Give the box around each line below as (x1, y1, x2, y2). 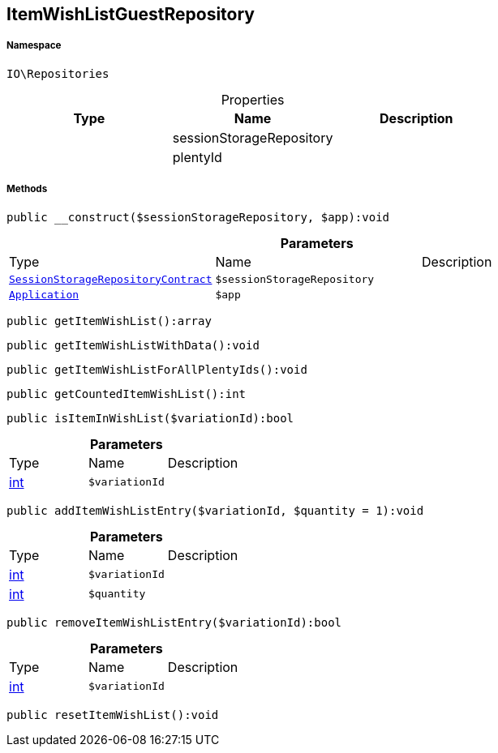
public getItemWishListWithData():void (6, 338, 260, 352)
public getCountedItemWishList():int (6, 387, 247, 400)
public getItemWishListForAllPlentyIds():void (6, 362, 307, 376)
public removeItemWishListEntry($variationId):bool (6, 615, 342, 629)
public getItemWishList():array (6, 314, 212, 327)
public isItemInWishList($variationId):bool (6, 411, 294, 425)
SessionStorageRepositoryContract (9, 272, 213, 285)
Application (9, 288, 79, 301)
